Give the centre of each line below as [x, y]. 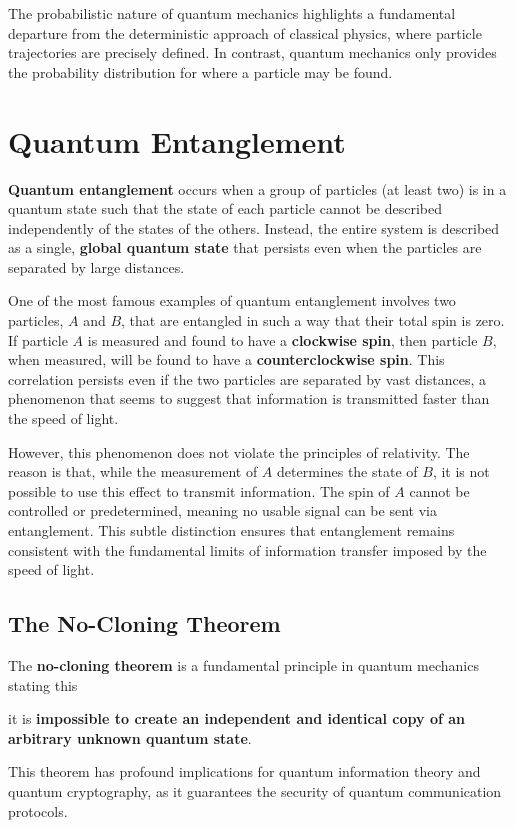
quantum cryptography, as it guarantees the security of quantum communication [255, 790]
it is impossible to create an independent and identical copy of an [236, 718]
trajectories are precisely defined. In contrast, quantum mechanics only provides [252, 52]
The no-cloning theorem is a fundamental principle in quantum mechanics [243, 664]
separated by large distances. [96, 266]
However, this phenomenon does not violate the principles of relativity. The [239, 451]
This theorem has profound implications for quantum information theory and [244, 771]
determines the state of [347, 471]
